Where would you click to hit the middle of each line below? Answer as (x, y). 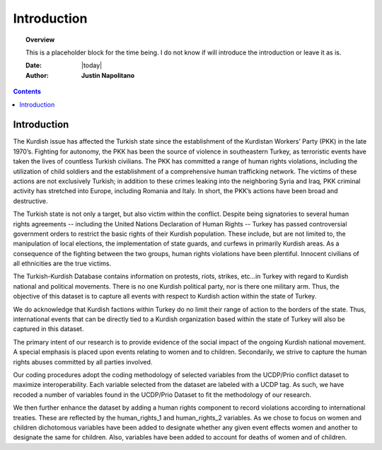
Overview (40, 40)
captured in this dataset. (48, 329)
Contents (27, 91)
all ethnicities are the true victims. (62, 264)
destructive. (31, 201)
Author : (37, 75)
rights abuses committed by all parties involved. (83, 362)
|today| (92, 65)
